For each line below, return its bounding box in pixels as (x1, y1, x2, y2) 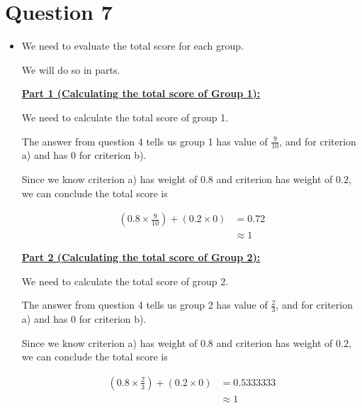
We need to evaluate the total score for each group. (21, 38, 244, 53)
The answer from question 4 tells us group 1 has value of (21, 133, 268, 148)
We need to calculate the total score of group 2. (21, 273, 229, 288)
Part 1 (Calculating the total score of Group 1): (21, 86, 261, 101)
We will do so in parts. (21, 62, 120, 77)
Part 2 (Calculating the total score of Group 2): (21, 250, 261, 265)
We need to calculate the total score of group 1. (21, 109, 229, 124)
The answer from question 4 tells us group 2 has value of (21, 297, 268, 312)
